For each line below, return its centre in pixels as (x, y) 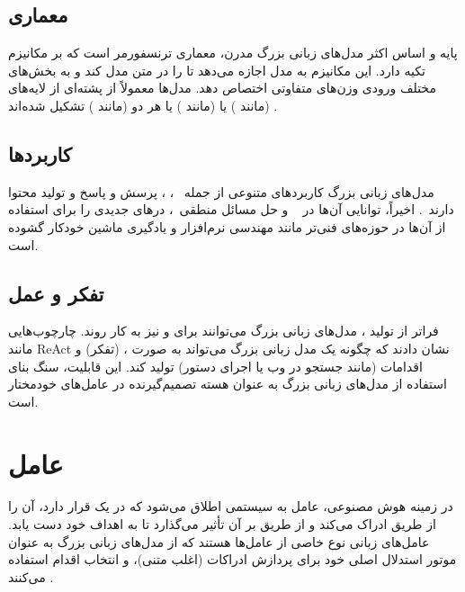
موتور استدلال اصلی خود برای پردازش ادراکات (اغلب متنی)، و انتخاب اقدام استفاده (232, 559)
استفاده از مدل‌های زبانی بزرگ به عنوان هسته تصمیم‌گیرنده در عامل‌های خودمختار (228, 384)
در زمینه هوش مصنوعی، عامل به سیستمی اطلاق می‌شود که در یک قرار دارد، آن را (231, 506)
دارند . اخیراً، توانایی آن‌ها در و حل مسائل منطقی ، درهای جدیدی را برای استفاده (231, 209)
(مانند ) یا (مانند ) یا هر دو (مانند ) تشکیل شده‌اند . (143, 105)
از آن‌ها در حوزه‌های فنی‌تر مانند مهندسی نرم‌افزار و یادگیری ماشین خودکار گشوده (227, 226)
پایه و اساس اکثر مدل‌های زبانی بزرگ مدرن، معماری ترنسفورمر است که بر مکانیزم (233, 53)
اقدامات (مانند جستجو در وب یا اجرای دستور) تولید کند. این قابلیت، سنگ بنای (215, 366)
